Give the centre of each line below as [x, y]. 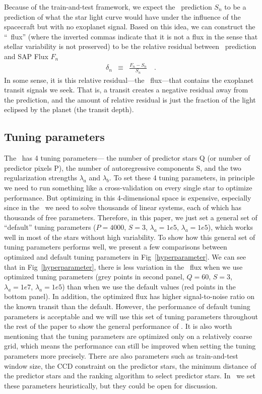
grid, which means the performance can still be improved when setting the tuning [130, 346]
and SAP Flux [26, 56]
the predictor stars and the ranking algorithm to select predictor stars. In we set [130, 376]
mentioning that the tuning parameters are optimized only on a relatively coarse [128, 336]
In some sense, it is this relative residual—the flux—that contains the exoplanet [129, 80]
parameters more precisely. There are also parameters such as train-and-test [121, 356]
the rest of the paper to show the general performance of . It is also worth [118, 326]
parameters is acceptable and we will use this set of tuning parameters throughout [131, 316]
